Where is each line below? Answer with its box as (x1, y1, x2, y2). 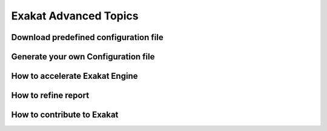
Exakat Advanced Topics (11, 9, 139, 22)
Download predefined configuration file (11, 32, 163, 42)
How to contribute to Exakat (11, 110, 119, 120)
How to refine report (11, 90, 90, 101)
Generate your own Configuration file (11, 52, 155, 62)
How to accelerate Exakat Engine (11, 71, 138, 81)
